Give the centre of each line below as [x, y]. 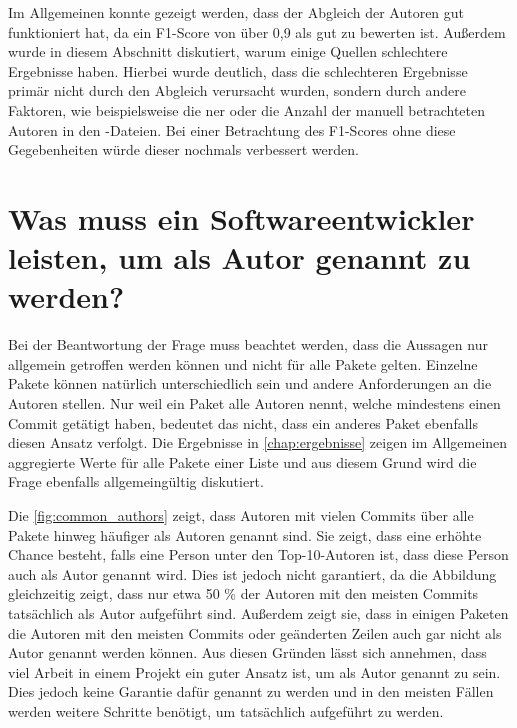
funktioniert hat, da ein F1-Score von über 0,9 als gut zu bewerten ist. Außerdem [257, 31]
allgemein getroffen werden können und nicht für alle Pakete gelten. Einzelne [243, 363]
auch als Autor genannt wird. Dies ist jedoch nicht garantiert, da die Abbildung [252, 573]
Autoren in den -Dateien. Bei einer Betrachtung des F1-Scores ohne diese [232, 129]
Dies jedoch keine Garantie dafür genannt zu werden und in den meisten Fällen [251, 691]
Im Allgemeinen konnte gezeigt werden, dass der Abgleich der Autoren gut [236, 12]
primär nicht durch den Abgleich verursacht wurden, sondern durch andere [237, 90]
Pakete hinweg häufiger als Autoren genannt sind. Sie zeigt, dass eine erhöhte [245, 534]
